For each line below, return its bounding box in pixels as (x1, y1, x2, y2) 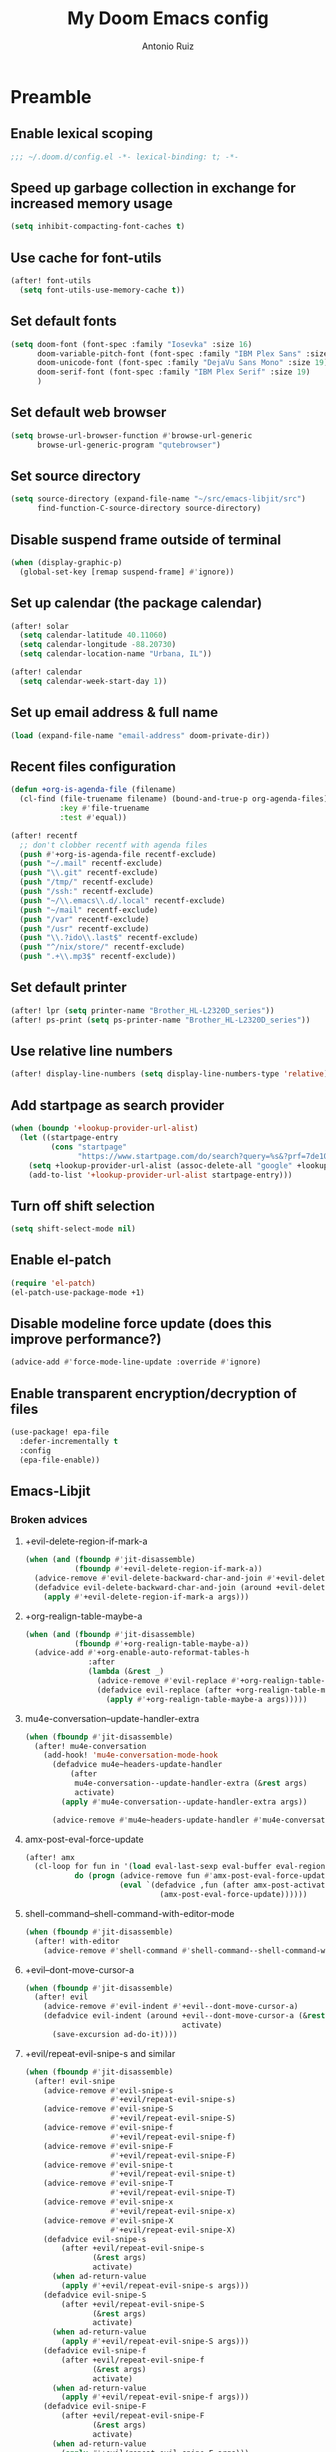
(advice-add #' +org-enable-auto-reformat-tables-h (34, 1648, 250, 1658)
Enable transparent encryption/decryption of (10, 1385, 297, 1402)
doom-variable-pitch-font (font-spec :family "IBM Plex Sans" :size (36, 348, 329, 359)
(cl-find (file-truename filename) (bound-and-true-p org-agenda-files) (19, 794, 329, 804)
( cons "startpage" (50, 1142, 128, 1152)
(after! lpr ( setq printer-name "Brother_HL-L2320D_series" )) (10, 1005, 275, 1016)
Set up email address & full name (10, 704, 218, 721)
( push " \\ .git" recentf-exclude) (19, 868, 159, 878)
